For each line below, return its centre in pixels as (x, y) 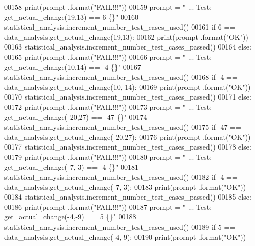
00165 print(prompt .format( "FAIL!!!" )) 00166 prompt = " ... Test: (108, 56)
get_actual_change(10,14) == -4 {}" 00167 (73, 67)
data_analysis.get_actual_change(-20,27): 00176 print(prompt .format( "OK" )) (127, 137)
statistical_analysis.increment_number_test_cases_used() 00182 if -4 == (121, 177)
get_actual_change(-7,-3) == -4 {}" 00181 (72, 167)
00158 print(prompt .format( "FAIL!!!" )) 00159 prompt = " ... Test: (108, 7)
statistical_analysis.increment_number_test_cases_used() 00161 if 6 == (120, 27)
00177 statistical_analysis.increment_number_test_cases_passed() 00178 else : (128, 147)
